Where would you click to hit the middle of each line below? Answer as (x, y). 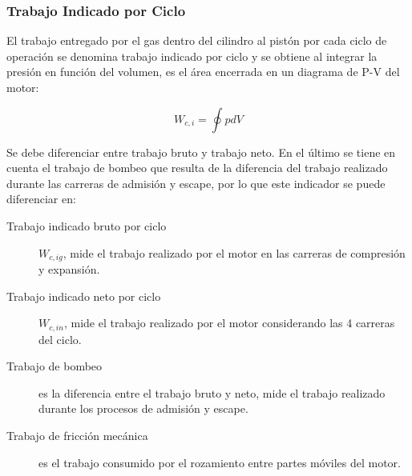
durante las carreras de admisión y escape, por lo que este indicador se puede (196, 183)
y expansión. (69, 269)
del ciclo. (60, 339)
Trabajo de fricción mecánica (77, 436)
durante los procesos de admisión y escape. (143, 408)
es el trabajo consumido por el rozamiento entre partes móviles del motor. (220, 462)
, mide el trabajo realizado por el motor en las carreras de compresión (234, 252)
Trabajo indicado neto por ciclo (84, 296)
